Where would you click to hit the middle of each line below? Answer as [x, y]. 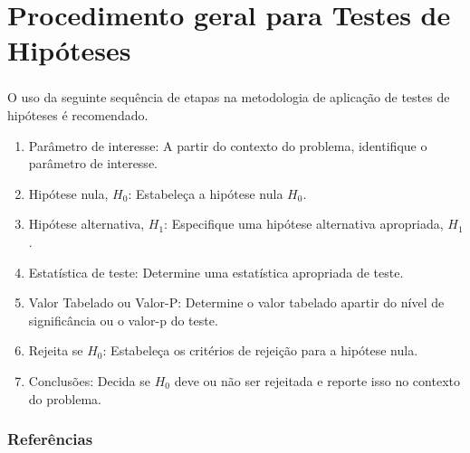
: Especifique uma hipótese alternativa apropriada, [304, 224]
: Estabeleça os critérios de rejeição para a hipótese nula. [260, 350]
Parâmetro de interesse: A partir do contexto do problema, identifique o [228, 145]
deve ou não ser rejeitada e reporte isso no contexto [317, 381]
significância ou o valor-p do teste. [123, 320]
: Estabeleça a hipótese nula [206, 193]
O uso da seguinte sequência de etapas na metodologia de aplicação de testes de [229, 97]
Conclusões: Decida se [89, 381]
